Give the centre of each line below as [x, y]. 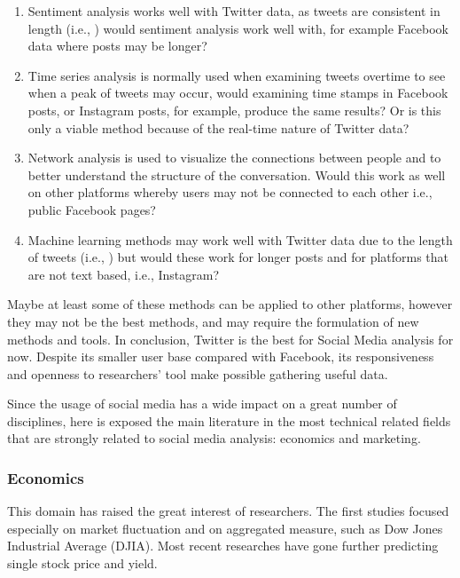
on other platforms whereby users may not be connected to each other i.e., [230, 192]
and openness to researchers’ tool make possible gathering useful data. [198, 373]
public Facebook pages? [92, 209]
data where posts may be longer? [117, 46]
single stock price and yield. [82, 563]
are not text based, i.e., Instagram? [124, 274]
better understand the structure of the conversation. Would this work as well [237, 174]
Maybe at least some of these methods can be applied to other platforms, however [230, 304]
